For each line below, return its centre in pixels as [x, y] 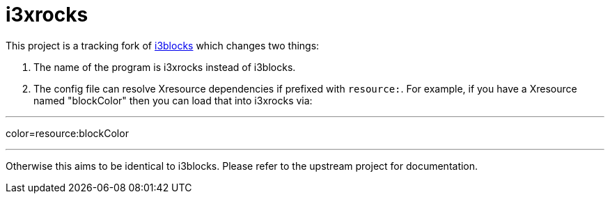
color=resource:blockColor [67, 133]
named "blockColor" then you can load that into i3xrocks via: [173, 100]
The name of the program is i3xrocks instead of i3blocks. [165, 67]
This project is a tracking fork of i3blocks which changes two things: [163, 45]
